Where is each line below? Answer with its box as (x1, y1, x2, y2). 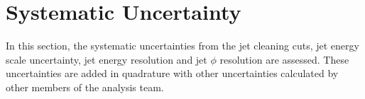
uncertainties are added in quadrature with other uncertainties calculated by (6, 66, 339, 81)
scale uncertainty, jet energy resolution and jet (6, 52, 207, 66)
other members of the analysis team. (6, 79, 164, 94)
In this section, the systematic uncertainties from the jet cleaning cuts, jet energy (6, 38, 359, 53)
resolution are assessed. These (219, 52, 349, 66)
